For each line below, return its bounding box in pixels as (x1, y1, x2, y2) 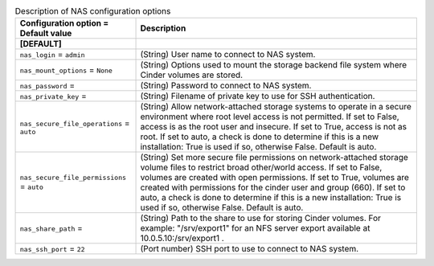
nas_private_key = (19, 91, 88, 102)
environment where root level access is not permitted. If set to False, (140, 111, 399, 122)
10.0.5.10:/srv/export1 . (140, 233, 224, 244)
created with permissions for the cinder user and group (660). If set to (140, 182, 406, 193)
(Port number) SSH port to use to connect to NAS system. (140, 243, 359, 255)
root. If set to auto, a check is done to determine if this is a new (140, 131, 379, 142)
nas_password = (19, 80, 76, 92)
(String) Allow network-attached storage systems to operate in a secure (140, 101, 411, 113)
